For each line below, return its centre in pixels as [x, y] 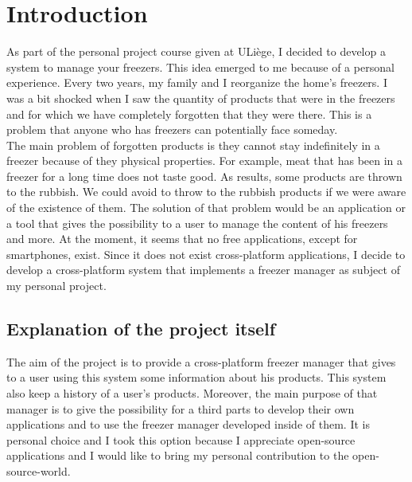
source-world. [39, 470]
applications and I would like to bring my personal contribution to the [178, 455]
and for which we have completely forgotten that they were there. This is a [189, 114]
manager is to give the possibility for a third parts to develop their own [181, 408]
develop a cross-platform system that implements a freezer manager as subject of [203, 270]
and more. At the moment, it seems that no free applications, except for [182, 239]
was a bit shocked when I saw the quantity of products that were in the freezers [201, 98]
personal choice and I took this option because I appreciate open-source [181, 439]
